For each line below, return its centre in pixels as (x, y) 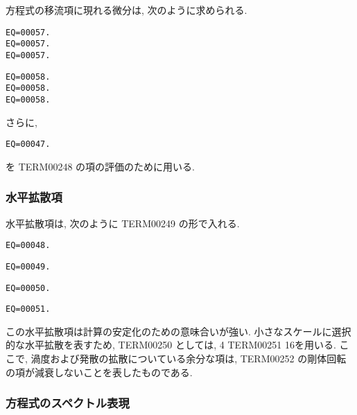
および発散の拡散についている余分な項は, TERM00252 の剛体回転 (198, 358)
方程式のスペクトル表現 (68, 403)
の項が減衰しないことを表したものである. (99, 372)
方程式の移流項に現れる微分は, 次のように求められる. (127, 10)
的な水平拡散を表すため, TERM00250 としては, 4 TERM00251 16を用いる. (171, 345)
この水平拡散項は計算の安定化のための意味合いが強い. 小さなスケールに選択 (178, 331)
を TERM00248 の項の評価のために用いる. (100, 166)
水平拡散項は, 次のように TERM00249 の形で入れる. (123, 223)
